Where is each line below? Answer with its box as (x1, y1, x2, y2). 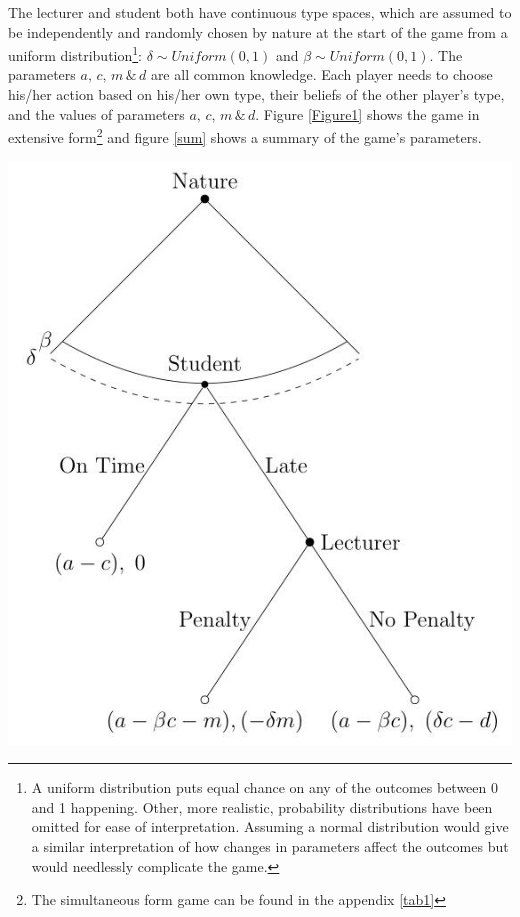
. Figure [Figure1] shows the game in (255, 103, 480, 124)
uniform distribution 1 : (8, 42, 143, 65)
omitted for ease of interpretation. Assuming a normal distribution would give (31, 816, 509, 837)
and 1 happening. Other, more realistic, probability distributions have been (31, 796, 493, 817)
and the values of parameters (8, 103, 185, 124)
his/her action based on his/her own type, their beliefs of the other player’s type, (8, 84, 505, 105)
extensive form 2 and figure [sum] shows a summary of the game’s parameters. (8, 124, 482, 147)
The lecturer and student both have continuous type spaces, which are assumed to (8, 2, 512, 22)
